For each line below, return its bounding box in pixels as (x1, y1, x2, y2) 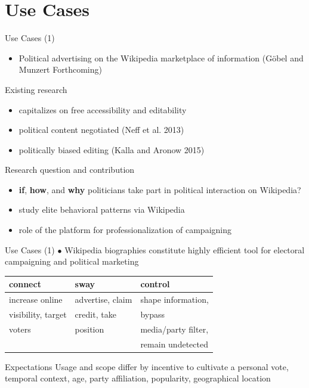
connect (9, 278, 41, 290)
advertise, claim (75, 293, 132, 306)
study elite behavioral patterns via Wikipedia (18, 203, 185, 216)
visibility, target (9, 308, 67, 321)
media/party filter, (140, 322, 209, 335)
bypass (140, 308, 165, 321)
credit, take (75, 308, 116, 321)
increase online (9, 293, 63, 306)
